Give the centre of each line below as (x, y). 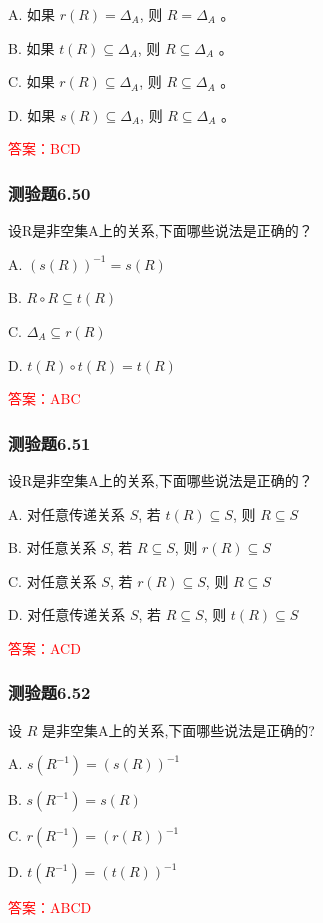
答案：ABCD (50, 907)
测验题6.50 (49, 192)
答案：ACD (44, 647)
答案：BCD (44, 148)
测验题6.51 (49, 442)
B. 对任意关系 (52, 547)
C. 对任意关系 (52, 580)
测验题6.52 (49, 692)
